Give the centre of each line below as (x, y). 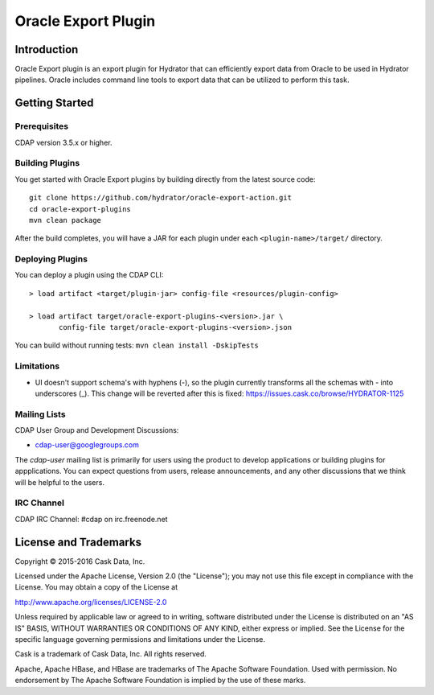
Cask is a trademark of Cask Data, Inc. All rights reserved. (111, 654)
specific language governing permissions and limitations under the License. (140, 639)
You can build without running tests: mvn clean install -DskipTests (137, 345)
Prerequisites (41, 126)
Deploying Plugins (51, 259)
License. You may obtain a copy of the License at (96, 587)
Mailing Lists (40, 414)
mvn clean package (66, 220)
